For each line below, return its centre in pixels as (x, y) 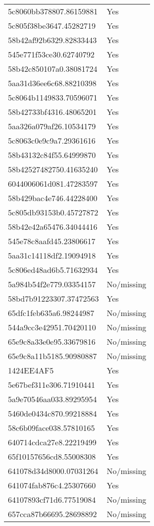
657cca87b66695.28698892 (52, 514)
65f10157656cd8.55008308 (52, 456)
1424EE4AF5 (31, 370)
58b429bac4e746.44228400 (53, 198)
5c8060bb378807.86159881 (53, 11)
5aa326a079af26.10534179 (52, 126)
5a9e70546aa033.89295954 (52, 399)
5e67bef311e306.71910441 (52, 385)
